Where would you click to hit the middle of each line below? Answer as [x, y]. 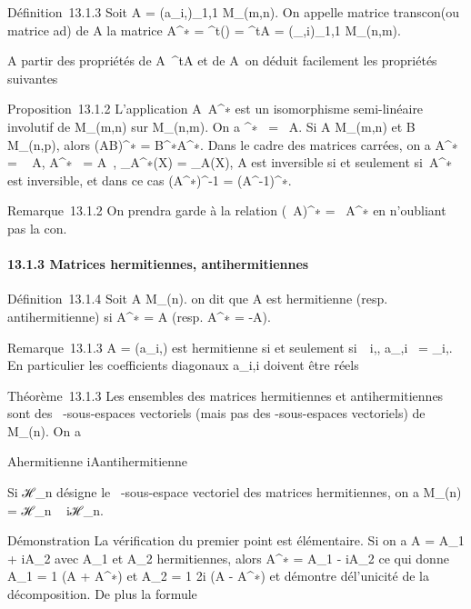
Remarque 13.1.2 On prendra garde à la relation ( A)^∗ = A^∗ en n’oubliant [227, 210]
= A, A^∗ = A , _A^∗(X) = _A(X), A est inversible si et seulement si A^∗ [230, 162]
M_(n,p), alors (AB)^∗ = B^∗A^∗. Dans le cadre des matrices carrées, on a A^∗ [233, 144]
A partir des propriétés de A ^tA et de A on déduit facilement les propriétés [222, 60]
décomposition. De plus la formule [102, 594]
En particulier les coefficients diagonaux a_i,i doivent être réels [183, 365]
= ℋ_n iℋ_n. [55, 509]
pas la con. [37, 228]
